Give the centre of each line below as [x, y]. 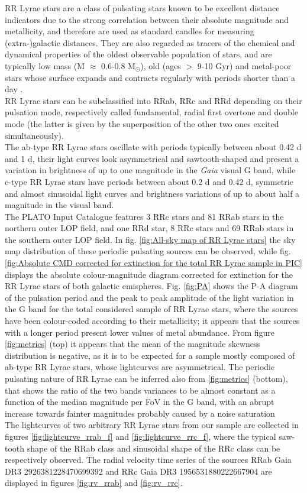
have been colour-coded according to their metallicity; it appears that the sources [152, 321]
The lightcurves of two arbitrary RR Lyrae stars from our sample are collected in [152, 425]
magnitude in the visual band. [59, 205]
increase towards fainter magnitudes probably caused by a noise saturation [140, 413]
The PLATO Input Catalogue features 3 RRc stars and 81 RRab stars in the [144, 216]
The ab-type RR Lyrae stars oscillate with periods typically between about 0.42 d [153, 147]
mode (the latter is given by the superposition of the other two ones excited [142, 123]
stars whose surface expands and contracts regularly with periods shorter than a [150, 77]
